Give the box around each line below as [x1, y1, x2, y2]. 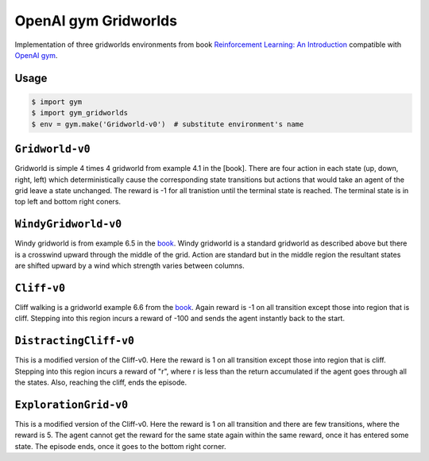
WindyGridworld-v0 [14, 218, 122, 230]
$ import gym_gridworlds [31, 108, 129, 118]
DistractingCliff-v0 [14, 335, 135, 347]
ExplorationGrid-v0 [14, 398, 129, 411]
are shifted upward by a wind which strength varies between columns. [14, 261, 245, 270]
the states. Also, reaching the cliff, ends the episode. [14, 378, 187, 387]
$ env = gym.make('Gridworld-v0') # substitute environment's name [31, 119, 304, 129]
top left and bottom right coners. [14, 197, 122, 207]
